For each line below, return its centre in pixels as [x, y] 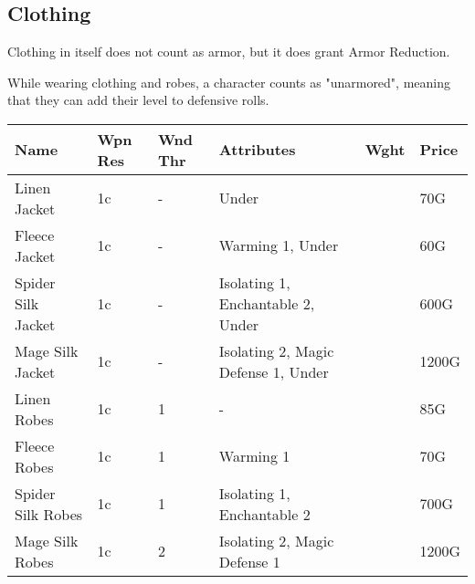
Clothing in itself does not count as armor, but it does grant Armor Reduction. [229, 52]
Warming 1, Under [279, 245]
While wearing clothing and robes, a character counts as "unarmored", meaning [229, 82]
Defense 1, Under [274, 371]
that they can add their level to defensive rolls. [138, 100]
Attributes [257, 150]
